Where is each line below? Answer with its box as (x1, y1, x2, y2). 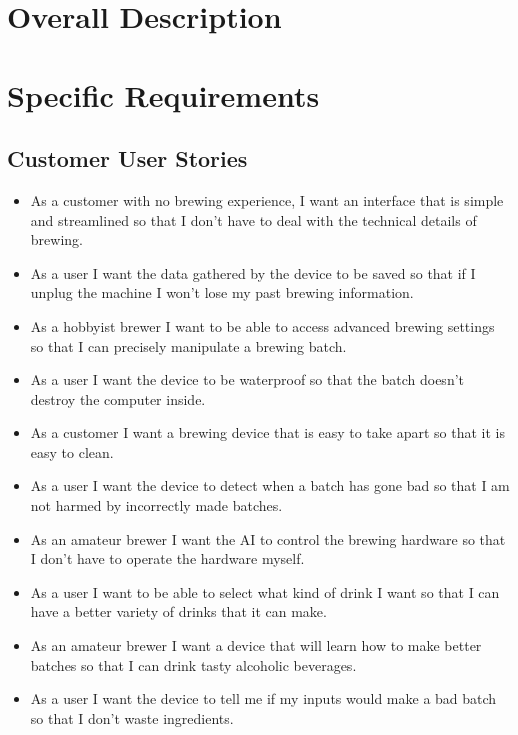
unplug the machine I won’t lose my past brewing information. (30, 282, 414, 303)
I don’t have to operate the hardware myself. (30, 548, 305, 569)
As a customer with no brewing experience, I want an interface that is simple (30, 189, 504, 210)
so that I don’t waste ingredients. (30, 707, 234, 728)
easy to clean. (30, 441, 114, 462)
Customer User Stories (7, 143, 248, 174)
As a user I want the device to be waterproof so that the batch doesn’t (30, 369, 465, 390)
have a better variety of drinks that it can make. (30, 601, 327, 622)
